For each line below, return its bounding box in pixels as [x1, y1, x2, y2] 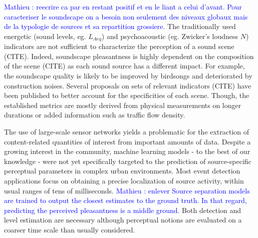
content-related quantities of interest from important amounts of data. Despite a [4, 136, 251, 146]
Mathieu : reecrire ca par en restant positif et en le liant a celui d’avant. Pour [4, 1, 242, 11]
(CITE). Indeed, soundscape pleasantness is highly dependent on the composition [4, 50, 254, 61]
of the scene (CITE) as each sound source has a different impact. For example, [4, 60, 245, 71]
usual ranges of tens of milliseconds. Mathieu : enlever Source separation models [4, 185, 250, 195]
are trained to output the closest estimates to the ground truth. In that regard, [4, 195, 247, 205]
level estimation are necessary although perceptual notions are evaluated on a [4, 214, 242, 225]
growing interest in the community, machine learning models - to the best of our [4, 146, 250, 156]
